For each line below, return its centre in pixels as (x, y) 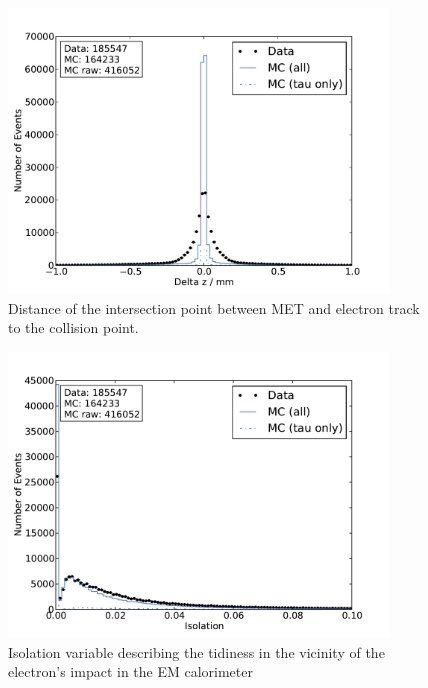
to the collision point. (73, 327)
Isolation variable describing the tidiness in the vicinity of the (196, 651)
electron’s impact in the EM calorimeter (130, 671)
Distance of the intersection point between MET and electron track (214, 307)
